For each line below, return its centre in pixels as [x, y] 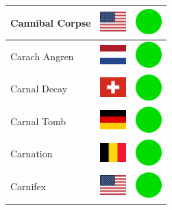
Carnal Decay [39, 89]
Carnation [32, 154]
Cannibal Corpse [51, 22]
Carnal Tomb [38, 121]
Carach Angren [42, 56]
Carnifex [28, 186]
